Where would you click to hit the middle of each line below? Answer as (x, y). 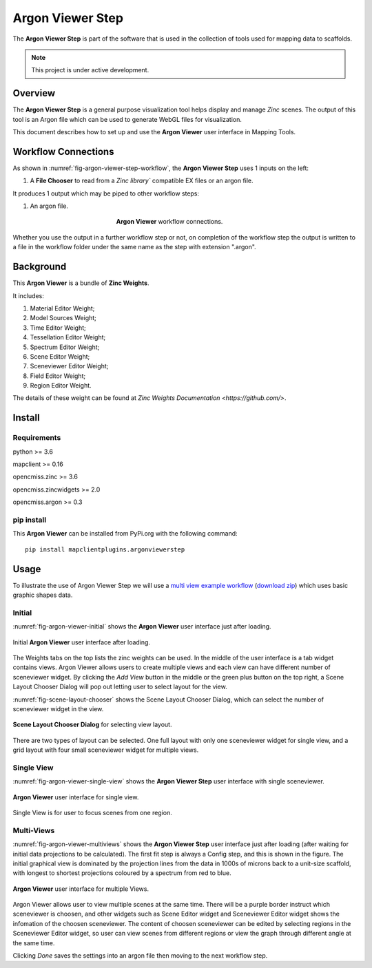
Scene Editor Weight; (60, 356)
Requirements (37, 438)
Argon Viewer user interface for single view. (76, 797)
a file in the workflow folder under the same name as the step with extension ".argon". (134, 247)
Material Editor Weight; (62, 308)
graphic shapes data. (43, 595)
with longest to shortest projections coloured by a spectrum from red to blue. (122, 873)
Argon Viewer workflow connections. (169, 222)
